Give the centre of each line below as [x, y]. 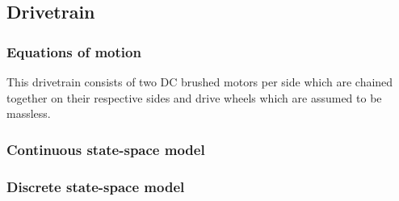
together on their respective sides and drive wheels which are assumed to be [194, 97]
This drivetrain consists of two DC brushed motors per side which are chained [200, 82]
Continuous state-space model [106, 149]
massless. [29, 113]
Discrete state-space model [96, 186]
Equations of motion [74, 51]
